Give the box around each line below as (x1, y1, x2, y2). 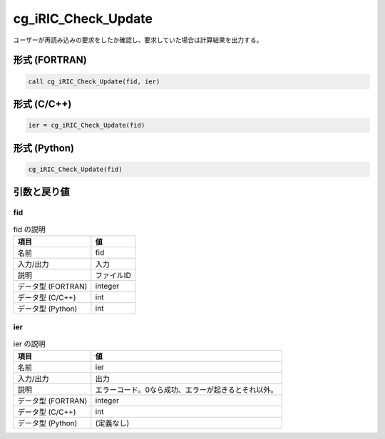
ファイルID (95, 270, 131, 280)
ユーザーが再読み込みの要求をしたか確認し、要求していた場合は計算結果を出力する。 (13, 36, 263, 44)
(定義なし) (95, 418, 130, 428)
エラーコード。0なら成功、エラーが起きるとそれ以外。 (95, 385, 278, 395)
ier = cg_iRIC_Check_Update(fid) (28, 121, 145, 130)
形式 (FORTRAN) (13, 54, 87, 66)
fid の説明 (13, 224, 46, 234)
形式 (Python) (13, 142, 75, 154)
